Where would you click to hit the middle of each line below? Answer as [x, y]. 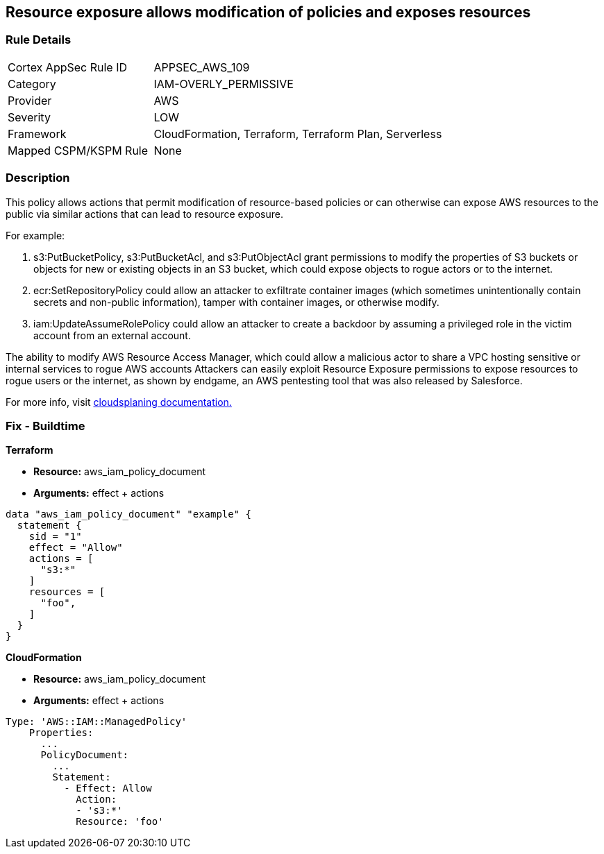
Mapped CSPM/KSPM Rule [78, 150]
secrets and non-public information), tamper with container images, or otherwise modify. [236, 302]
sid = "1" [55, 537]
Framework [37, 134]
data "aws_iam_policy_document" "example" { [129, 514]
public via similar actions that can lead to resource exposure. [144, 214]
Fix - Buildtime [45, 426]
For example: [35, 235]
